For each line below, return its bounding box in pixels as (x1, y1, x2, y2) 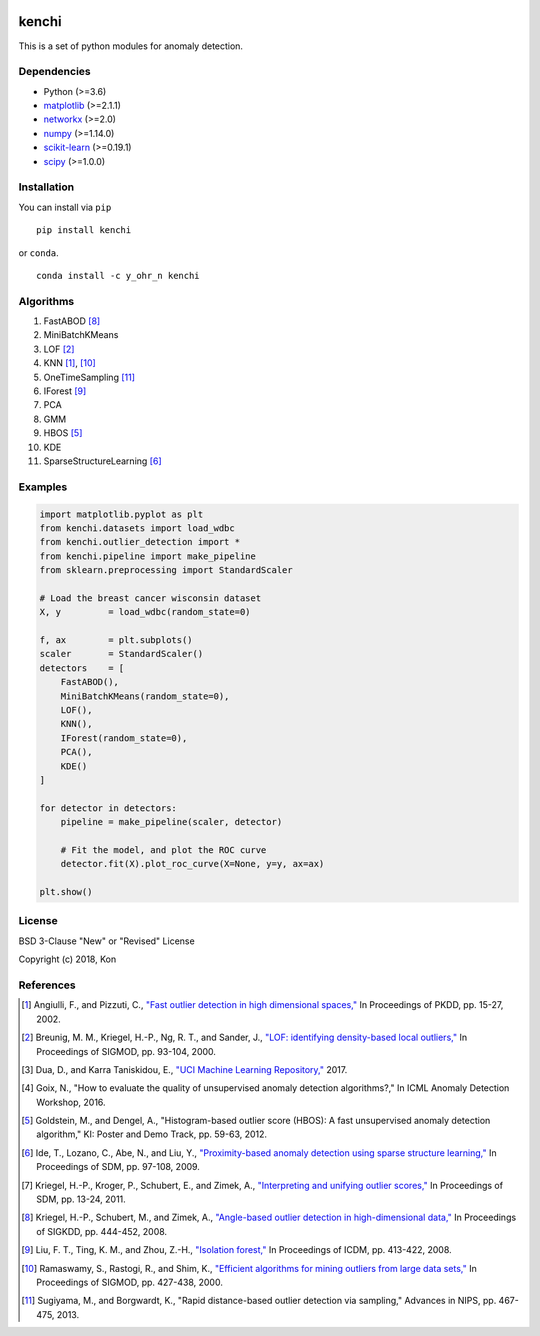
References (18, 978, 76, 992)
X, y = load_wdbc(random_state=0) (39, 606, 251, 618)
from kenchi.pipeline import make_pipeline (39, 550, 257, 562)
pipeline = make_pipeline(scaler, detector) (60, 816, 283, 828)
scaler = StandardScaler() (39, 648, 204, 660)
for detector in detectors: (39, 802, 177, 814)
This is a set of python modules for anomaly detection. (18, 40, 244, 52)
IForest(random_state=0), (60, 732, 188, 744)
